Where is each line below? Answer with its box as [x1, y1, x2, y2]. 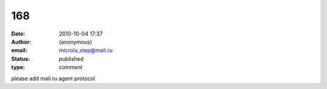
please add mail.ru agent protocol [11, 75, 96, 82]
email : [11, 47, 27, 54]
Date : [11, 30, 25, 37]
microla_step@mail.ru [59, 47, 113, 54]
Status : [11, 55, 30, 63]
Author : [11, 38, 31, 45]
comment [59, 64, 83, 71]
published [59, 55, 84, 63]
